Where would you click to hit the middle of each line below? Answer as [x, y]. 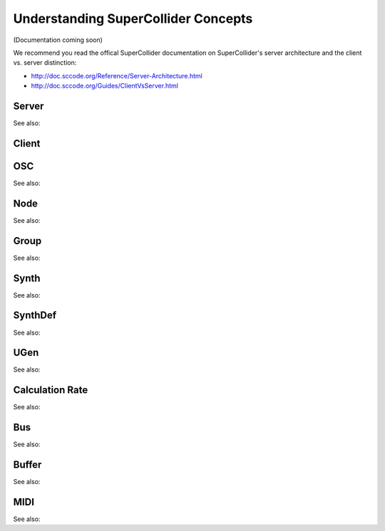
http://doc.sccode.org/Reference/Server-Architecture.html [117, 75]
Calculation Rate [51, 390]
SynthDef [35, 316]
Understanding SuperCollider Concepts [133, 19]
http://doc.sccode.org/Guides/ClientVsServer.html [104, 86]
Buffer [27, 465]
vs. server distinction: [45, 63]
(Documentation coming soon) [58, 40]
